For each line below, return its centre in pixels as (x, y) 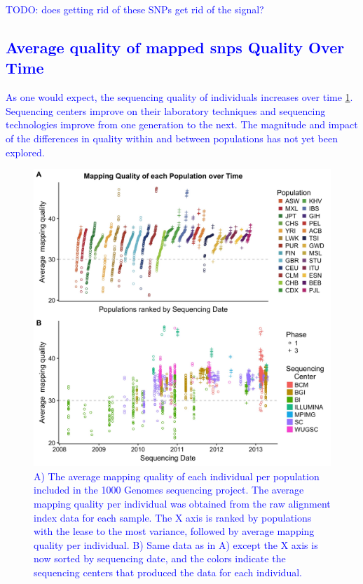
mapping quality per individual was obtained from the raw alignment (182, 503)
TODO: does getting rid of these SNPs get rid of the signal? (135, 9)
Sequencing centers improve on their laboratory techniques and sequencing (166, 110)
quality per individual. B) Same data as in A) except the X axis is (176, 544)
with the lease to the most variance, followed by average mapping (174, 531)
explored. (25, 152)
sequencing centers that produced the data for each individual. (168, 572)
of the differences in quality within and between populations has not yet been (172, 138)
